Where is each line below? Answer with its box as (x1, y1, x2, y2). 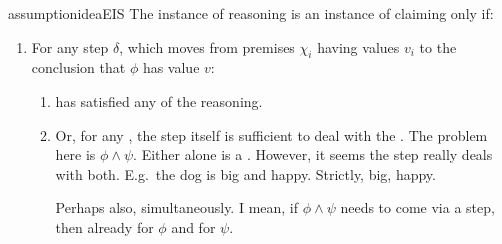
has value (142, 57, 200, 78)
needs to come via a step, (340, 197, 495, 218)
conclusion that (31, 57, 126, 78)
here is (55, 144, 96, 165)
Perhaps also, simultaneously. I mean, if (55, 197, 299, 218)
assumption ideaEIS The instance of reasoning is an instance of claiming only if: (8, 3, 494, 23)
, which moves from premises (119, 36, 295, 57)
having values (317, 36, 400, 57)
